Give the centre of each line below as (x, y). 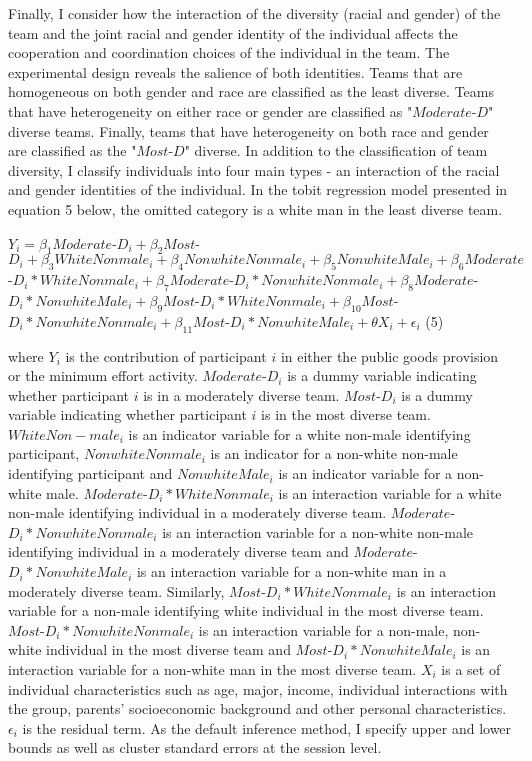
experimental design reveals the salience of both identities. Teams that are (235, 71)
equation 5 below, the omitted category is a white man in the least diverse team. (255, 208)
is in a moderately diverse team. (241, 394)
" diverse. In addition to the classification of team (336, 150)
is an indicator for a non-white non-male (334, 453)
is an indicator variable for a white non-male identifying (299, 433)
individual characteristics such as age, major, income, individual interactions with (258, 688)
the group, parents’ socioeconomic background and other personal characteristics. (257, 708)
